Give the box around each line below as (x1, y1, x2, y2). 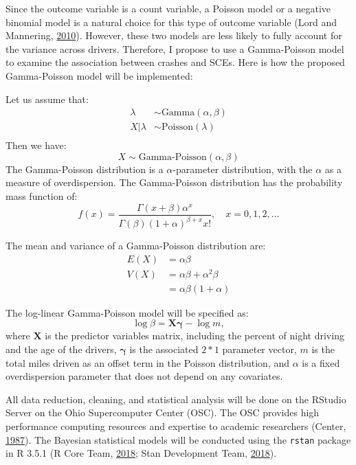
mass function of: (5, 189, 78, 203)
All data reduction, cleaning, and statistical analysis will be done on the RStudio (5, 392, 346, 406)
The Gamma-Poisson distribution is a (5, 161, 164, 176)
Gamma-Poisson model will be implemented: (5, 68, 193, 82)
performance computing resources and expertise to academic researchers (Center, (5, 418, 346, 433)
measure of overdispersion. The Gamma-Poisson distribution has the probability (5, 175, 343, 190)
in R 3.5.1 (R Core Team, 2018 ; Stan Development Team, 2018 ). (5, 446, 277, 460)
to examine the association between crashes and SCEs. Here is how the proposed (5, 55, 345, 69)
